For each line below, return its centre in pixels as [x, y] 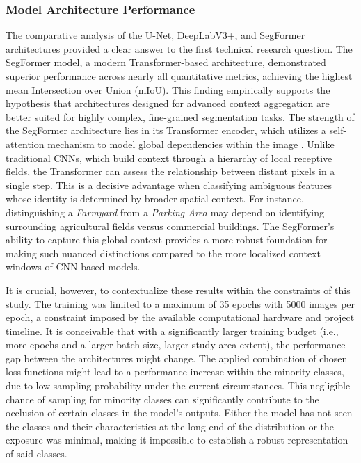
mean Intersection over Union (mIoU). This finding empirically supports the [168, 89]
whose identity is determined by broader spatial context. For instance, [155, 198]
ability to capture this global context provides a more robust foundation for [167, 239]
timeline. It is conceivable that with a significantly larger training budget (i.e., [172, 331]
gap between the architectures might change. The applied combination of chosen [177, 358]
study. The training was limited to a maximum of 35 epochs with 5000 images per [180, 303]
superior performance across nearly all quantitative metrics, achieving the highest [179, 76]
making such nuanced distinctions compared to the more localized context [163, 253]
